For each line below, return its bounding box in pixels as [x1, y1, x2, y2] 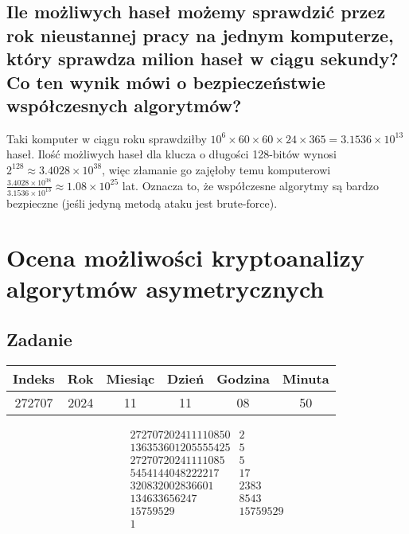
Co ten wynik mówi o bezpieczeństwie [6, 69, 325, 94]
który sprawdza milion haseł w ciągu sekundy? [6, 46, 399, 71]
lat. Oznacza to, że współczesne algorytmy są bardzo [122, 177, 380, 193]
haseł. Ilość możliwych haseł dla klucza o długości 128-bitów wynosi [6, 146, 337, 162]
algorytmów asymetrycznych [6, 272, 325, 305]
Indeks [13, 368, 55, 388]
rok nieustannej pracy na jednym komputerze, [6, 22, 394, 47]
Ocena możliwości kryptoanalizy [6, 241, 364, 274]
